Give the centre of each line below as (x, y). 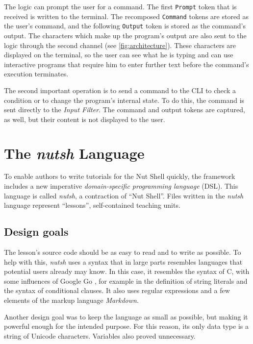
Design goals (36, 232)
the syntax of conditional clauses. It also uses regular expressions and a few (117, 290)
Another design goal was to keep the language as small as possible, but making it (126, 316)
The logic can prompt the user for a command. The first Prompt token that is (120, 6)
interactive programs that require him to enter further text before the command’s (126, 64)
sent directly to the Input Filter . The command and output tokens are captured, (125, 110)
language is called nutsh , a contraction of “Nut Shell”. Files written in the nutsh (124, 195)
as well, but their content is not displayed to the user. (85, 119)
